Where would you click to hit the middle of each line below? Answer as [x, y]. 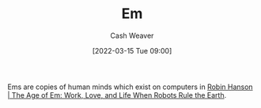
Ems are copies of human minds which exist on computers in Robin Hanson [130, 87]
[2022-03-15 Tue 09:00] [132, 50]
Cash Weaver [132, 35]
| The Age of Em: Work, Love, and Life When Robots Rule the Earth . [117, 95]
